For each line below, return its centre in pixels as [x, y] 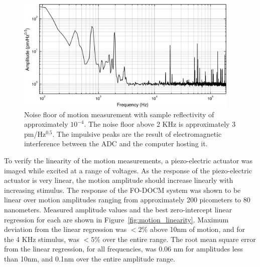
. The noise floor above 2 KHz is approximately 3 [160, 124]
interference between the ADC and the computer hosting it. [116, 144]
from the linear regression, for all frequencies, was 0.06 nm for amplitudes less [124, 249]
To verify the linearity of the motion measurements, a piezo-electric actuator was [128, 161]
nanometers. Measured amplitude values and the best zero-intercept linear [118, 210]
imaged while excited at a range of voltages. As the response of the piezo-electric [128, 170]
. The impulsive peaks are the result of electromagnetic [137, 133]
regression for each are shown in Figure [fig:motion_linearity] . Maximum [116, 219]
